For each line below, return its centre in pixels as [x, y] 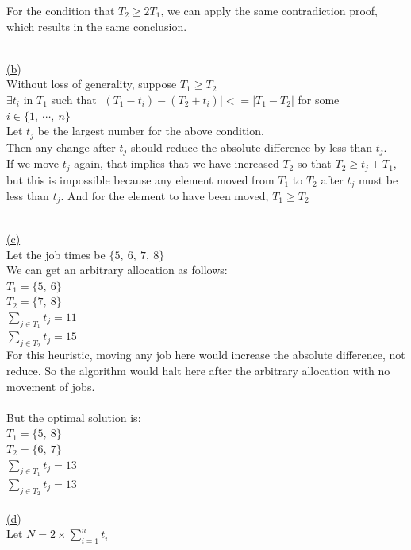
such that [74, 99]
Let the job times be [56, 254]
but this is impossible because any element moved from [140, 179]
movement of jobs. [51, 386]
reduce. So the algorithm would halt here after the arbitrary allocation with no [198, 370]
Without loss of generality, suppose [92, 84]
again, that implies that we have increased [177, 163]
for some [319, 99]
